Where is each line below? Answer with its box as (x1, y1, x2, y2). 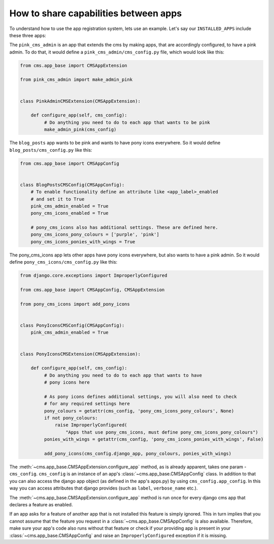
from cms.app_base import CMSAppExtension (20, 63, 127, 68)
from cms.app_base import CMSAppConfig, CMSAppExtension (20, 287, 165, 293)
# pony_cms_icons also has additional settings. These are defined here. (30, 224, 218, 231)
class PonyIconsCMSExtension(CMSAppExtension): (20, 351, 141, 357)
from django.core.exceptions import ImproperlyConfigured (20, 273, 167, 278)
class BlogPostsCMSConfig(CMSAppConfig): (20, 182, 125, 188)
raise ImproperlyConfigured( (55, 422, 127, 428)
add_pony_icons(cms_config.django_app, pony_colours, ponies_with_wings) (44, 451, 232, 456)
